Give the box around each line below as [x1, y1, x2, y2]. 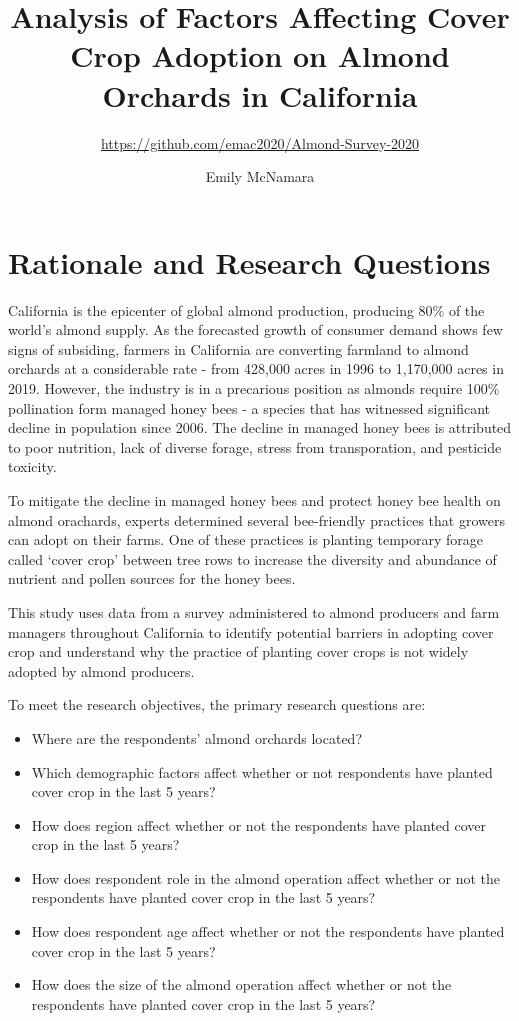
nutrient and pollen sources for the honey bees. [8, 568, 296, 589]
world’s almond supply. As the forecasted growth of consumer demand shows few [8, 319, 503, 340]
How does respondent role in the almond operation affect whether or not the [31, 867, 500, 888]
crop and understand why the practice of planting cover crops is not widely [8, 641, 469, 662]
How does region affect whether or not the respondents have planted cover [31, 814, 487, 835]
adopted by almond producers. [8, 660, 195, 681]
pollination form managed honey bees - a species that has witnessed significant [8, 397, 491, 418]
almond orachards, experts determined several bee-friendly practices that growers [8, 509, 505, 530]
